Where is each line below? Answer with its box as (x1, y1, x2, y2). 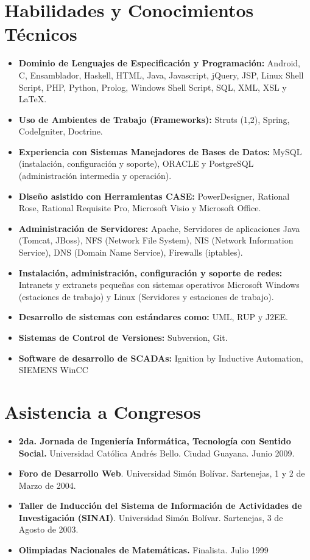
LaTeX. (18, 93, 47, 105)
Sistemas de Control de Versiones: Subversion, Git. (18, 331, 228, 343)
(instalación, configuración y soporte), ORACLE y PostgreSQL (18, 157, 254, 170)
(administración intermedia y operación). (18, 169, 172, 182)
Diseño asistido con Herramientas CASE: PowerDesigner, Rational (18, 189, 290, 202)
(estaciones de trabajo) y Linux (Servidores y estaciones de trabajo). (18, 290, 274, 303)
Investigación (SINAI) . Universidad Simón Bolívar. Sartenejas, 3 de (18, 511, 283, 523)
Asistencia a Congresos (4, 399, 201, 424)
